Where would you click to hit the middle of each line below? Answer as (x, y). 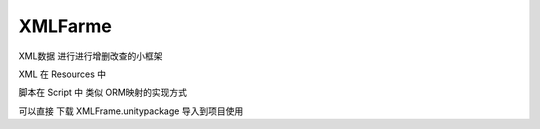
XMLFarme (65, 26)
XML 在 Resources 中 (62, 74)
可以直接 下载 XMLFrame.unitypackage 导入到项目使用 (131, 111)
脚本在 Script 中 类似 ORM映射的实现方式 (103, 92)
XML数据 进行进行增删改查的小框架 (91, 56)
